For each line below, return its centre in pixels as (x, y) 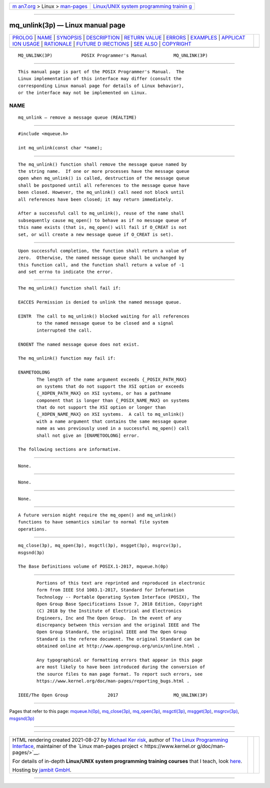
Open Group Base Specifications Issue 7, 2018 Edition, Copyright (120, 604)
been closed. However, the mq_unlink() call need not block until (101, 192)
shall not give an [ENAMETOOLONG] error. (88, 435)
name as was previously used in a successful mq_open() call (113, 429)
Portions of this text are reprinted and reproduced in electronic (121, 583)
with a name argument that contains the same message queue (112, 421)
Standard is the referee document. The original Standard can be (118, 639)
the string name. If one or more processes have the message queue (104, 171)
